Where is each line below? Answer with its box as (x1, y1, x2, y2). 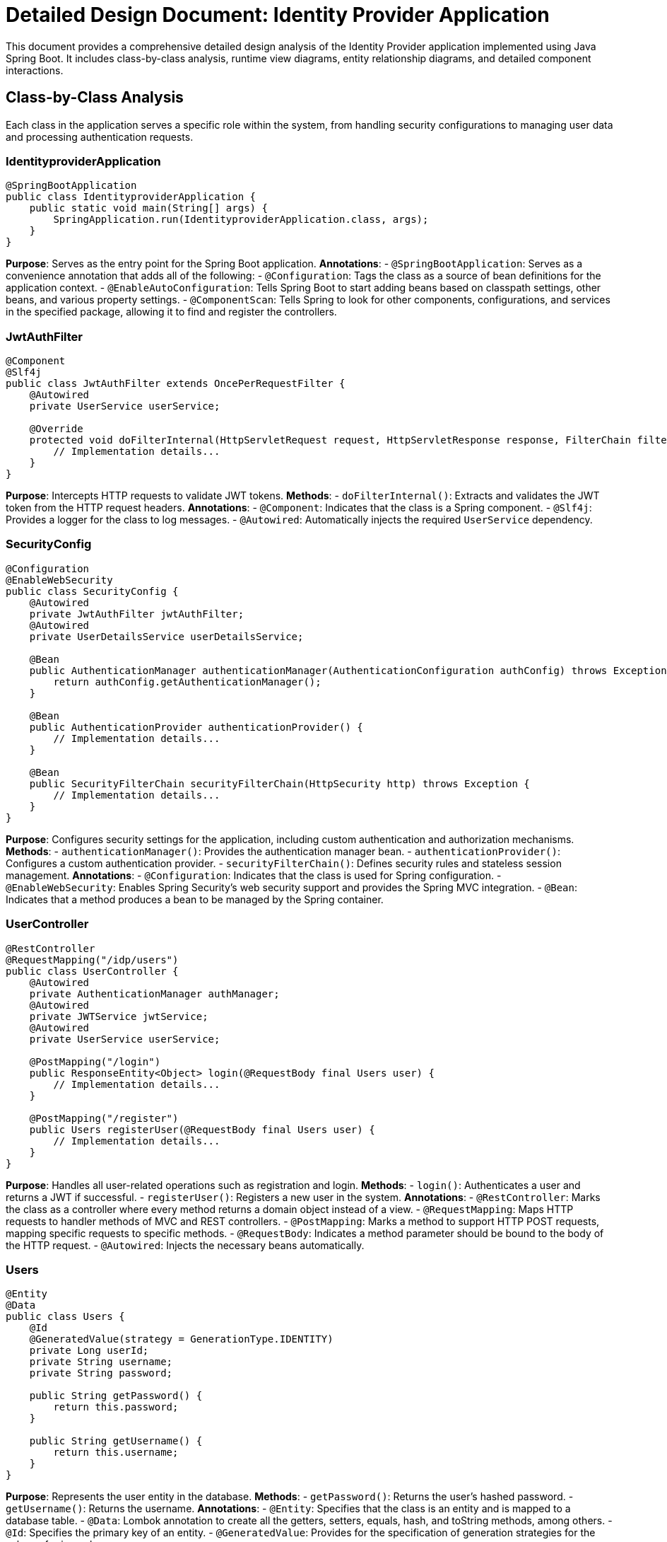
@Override (29, 423, 83, 435)
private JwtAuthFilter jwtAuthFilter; (29, 608, 244, 620)
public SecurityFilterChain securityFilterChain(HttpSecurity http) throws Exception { (29, 777, 530, 789)
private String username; (29, 1356, 173, 1368)
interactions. (6, 64, 64, 76)
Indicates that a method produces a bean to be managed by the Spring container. (6, 893, 384, 905)
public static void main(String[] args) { (29, 202, 268, 214)
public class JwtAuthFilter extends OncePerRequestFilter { (6, 378, 346, 390)
